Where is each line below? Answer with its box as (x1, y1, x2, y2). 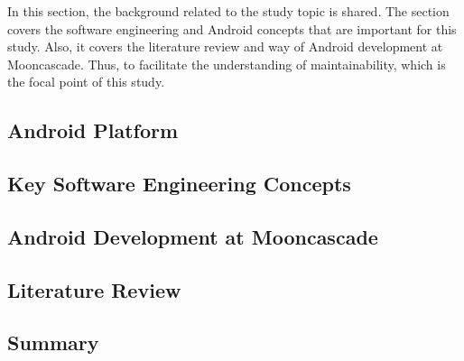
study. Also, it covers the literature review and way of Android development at (7, 37, 443, 56)
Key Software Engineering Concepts (7, 170, 351, 198)
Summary (7, 329, 99, 356)
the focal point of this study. (7, 72, 165, 91)
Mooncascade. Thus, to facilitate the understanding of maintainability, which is (7, 54, 446, 73)
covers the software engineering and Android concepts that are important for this (7, 19, 457, 38)
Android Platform (7, 116, 179, 144)
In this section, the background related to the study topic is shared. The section (7, 2, 450, 20)
